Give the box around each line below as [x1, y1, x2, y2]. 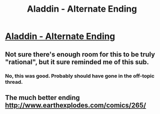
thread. [5, 78, 23, 85]
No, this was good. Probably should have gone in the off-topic [5, 72, 155, 79]
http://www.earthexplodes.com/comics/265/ [5, 101, 146, 109]
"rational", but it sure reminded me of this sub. [5, 57, 149, 66]
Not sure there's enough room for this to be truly [5, 50, 155, 58]
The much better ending [5, 94, 80, 102]
